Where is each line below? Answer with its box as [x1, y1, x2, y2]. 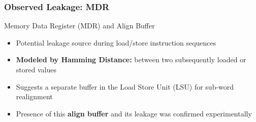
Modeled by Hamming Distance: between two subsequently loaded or [16, 54, 246, 65]
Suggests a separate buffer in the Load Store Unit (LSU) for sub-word [16, 81, 234, 92]
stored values [16, 64, 56, 74]
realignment [16, 91, 53, 102]
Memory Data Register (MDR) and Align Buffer [4, 20, 155, 31]
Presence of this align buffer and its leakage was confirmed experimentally [16, 108, 252, 118]
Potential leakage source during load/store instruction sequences [16, 37, 216, 48]
